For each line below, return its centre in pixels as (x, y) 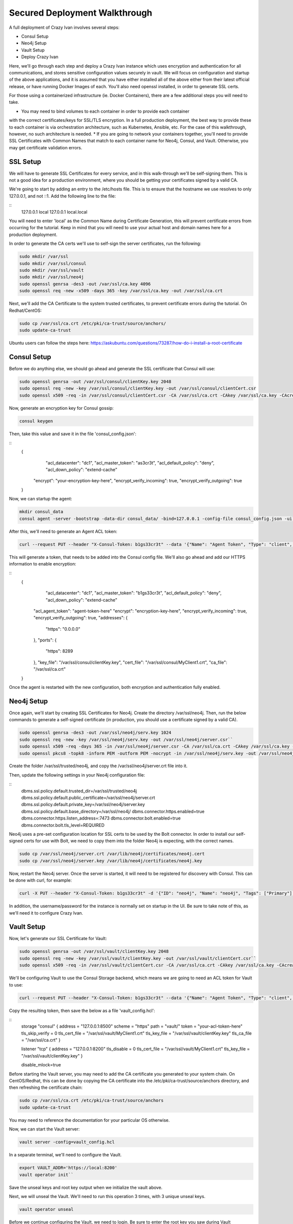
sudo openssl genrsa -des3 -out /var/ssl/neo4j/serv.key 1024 (95, 733)
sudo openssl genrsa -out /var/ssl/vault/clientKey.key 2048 (94, 952)
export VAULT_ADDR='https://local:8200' (68, 1168)
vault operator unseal (46, 1209)
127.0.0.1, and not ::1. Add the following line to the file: (63, 196)
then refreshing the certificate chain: (46, 1087)
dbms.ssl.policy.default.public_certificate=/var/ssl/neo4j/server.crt (88, 798)
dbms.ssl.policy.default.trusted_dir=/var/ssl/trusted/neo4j (79, 791)
